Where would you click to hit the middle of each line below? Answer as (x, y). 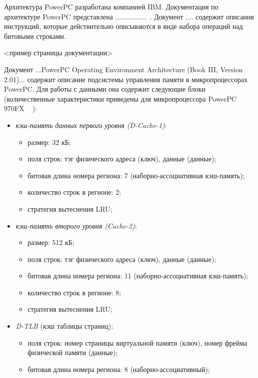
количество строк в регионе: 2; (74, 192)
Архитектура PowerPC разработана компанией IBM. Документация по (111, 6)
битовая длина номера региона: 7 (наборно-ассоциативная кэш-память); (136, 175)
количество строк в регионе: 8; (74, 292)
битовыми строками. (35, 36)
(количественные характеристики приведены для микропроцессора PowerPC (120, 98)
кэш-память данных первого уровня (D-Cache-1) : (91, 125)
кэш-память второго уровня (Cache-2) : (76, 225)
